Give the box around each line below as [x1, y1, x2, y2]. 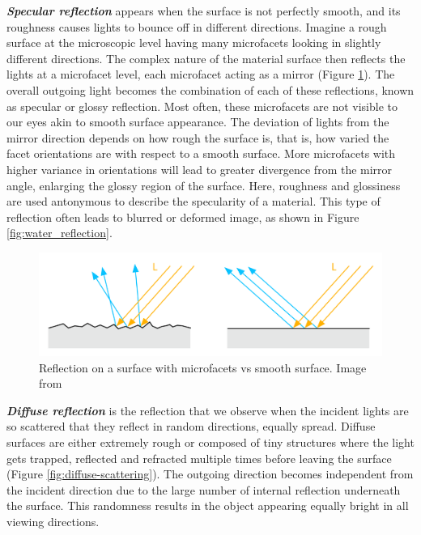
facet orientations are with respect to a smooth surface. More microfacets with [6, 145, 396, 162]
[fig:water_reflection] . [6, 224, 113, 241]
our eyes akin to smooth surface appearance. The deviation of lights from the [6, 113, 389, 130]
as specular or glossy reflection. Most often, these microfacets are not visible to [6, 97, 398, 114]
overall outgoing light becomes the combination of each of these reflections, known [6, 81, 415, 98]
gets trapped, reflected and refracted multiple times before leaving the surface [6, 449, 392, 466]
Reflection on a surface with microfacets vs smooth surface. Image [39, 359, 367, 376]
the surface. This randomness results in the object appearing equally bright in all [6, 497, 409, 514]
